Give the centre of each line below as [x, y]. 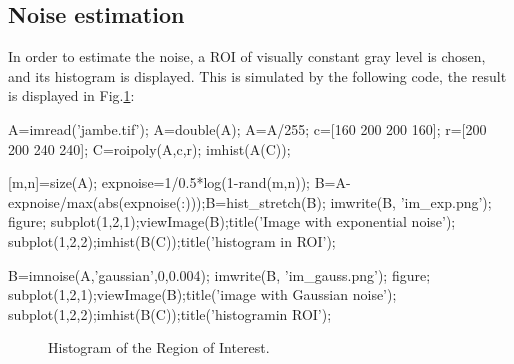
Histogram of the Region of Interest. [159, 347]
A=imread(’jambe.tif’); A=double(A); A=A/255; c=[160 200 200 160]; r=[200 [247, 128]
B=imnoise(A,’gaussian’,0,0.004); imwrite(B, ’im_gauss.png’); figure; [219, 274]
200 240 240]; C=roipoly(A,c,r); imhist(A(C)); [149, 148]
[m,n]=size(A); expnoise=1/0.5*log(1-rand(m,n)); [159, 182]
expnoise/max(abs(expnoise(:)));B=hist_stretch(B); [167, 201]
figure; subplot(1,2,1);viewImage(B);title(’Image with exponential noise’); [232, 221]
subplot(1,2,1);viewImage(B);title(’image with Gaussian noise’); [202, 294]
